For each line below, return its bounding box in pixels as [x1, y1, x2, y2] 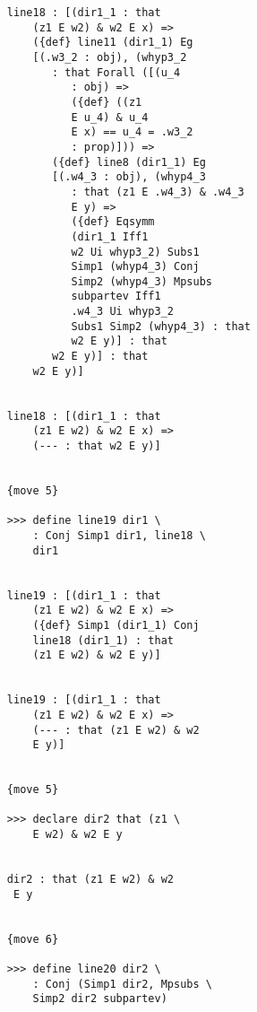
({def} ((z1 [71, 95, 142, 109]
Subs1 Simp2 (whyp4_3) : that [71, 319, 251, 333]
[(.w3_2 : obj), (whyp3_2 [32, 50, 187, 64]
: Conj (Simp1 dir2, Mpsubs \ [32, 977, 212, 990]
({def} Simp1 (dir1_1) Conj [32, 618, 200, 632]
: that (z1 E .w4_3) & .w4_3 [71, 185, 244, 198]
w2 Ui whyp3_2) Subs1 [71, 245, 200, 258]
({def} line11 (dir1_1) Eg [32, 36, 193, 49]
